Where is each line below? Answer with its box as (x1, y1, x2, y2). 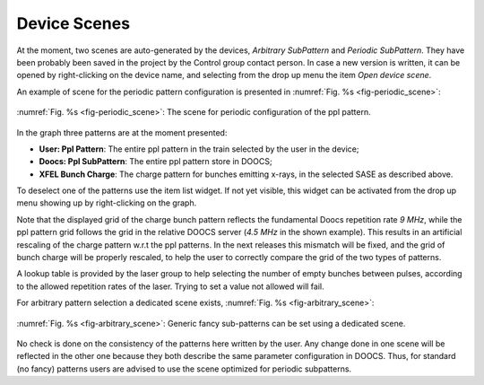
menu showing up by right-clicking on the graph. (16, 197, 197, 208)
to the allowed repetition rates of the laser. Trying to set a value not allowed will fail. (16, 281, 324, 292)
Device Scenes (16, 13, 130, 33)
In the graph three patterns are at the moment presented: (16, 127, 228, 138)
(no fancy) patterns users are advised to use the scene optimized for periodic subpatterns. (16, 363, 352, 374)
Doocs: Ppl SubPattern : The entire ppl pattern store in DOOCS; (39, 156, 272, 167)
